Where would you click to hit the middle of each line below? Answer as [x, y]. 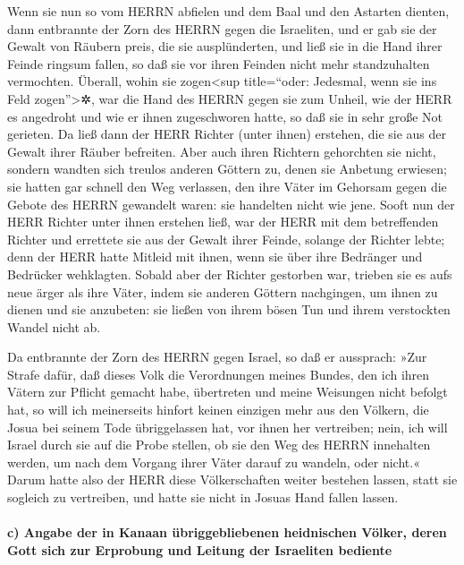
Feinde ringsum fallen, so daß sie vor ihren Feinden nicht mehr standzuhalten [219, 63]
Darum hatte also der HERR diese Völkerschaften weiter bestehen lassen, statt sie [232, 479]
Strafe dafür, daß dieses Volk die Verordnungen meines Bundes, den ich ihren [219, 374]
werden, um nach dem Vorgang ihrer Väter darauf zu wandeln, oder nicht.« [214, 462]
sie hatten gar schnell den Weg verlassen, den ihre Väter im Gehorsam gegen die [227, 186]
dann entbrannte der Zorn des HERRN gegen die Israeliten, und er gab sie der [222, 28]
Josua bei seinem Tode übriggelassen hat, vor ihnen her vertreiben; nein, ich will [228, 427]
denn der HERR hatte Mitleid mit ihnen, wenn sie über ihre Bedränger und [215, 257]
